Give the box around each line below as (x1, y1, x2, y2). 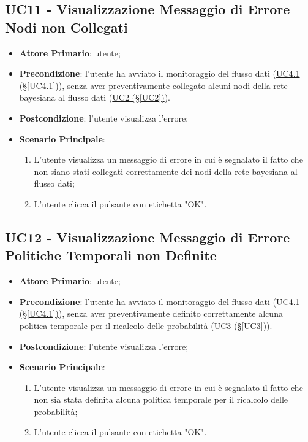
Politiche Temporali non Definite (5, 246, 217, 265)
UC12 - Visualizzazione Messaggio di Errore (5, 227, 290, 246)
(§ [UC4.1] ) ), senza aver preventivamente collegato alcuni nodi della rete (19, 79, 288, 91)
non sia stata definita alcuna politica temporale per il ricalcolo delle (34, 393, 288, 406)
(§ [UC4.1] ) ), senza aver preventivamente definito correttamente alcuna (19, 307, 283, 320)
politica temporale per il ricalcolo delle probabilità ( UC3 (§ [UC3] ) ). (19, 319, 272, 331)
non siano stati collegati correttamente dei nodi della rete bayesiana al (34, 165, 298, 177)
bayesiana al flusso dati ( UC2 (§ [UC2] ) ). (19, 91, 171, 104)
